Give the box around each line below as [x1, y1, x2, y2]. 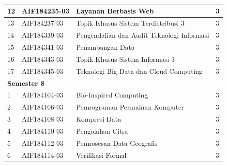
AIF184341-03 [22, 42, 63, 52]
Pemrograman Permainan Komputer [76, 102, 184, 112]
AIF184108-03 [22, 114, 63, 124]
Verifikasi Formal [76, 150, 127, 160]
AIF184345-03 [22, 66, 63, 76]
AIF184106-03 [22, 102, 63, 112]
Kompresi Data [76, 114, 121, 124]
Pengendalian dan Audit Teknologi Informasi [76, 30, 209, 40]
